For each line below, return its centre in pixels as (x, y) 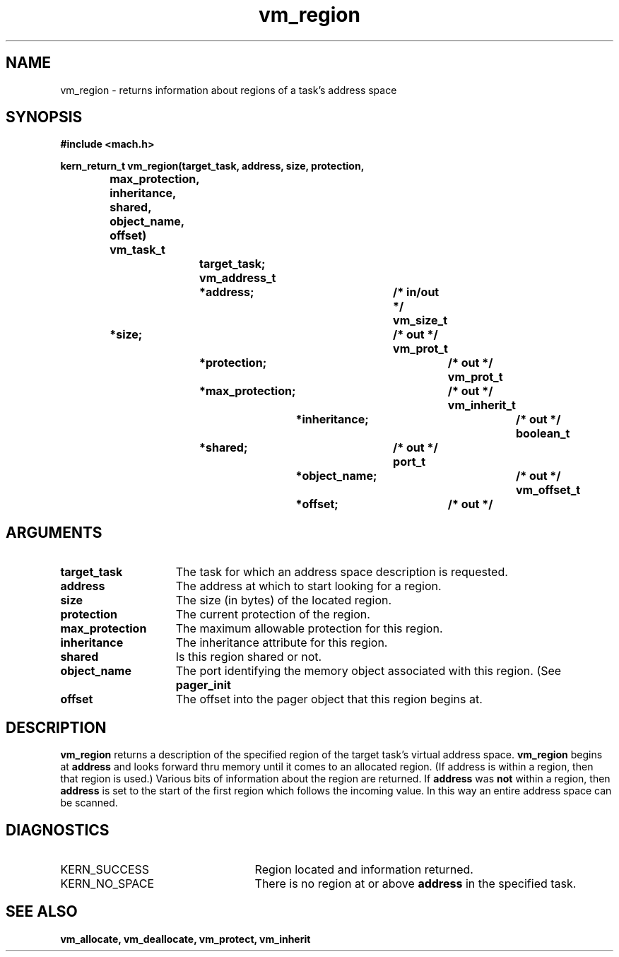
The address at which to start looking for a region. (308, 586)
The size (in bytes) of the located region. (284, 600)
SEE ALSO (42, 912)
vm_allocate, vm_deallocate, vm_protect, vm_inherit (185, 939)
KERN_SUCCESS (105, 869)
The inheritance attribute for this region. (282, 643)
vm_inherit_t (482, 405)
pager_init (203, 685)
